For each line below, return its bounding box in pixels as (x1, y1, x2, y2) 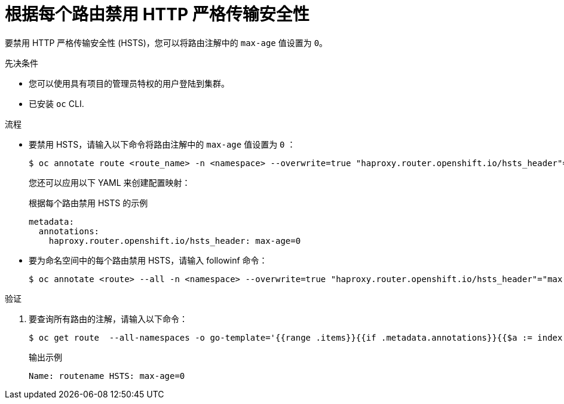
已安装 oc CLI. (29, 98, 84, 109)
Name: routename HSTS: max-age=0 (29, 371, 185, 381)
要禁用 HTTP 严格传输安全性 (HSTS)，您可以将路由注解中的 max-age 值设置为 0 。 (5, 37, 328, 48)
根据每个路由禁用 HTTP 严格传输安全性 (5, 4, 309, 25)
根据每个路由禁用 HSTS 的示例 (29, 197, 148, 208)
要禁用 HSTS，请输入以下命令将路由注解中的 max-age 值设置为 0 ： (29, 139, 296, 149)
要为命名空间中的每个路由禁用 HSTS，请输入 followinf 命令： (29, 255, 268, 265)
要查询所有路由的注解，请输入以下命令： (29, 313, 188, 324)
